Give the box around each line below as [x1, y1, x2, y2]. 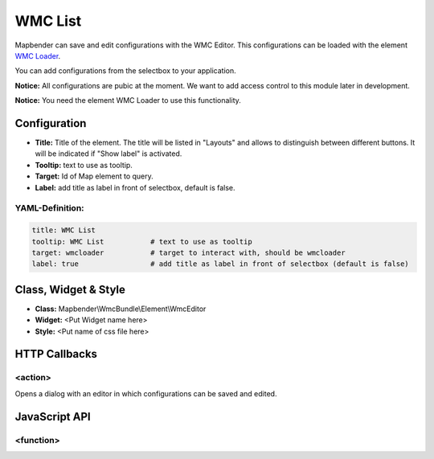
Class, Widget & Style [14, 282, 126, 297]
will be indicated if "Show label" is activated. [35, 149, 182, 158]
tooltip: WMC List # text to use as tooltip [31, 237, 252, 246]
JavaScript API [14, 410, 92, 424]
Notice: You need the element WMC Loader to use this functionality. [14, 96, 241, 105]
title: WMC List [31, 226, 96, 235]
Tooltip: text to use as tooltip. [35, 160, 133, 170]
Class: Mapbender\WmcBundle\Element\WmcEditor [35, 304, 207, 314]
